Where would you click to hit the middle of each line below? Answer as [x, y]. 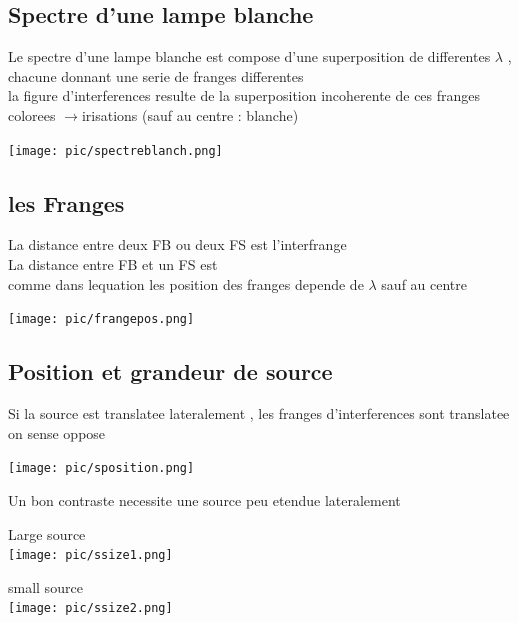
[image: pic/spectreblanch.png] [115, 150]
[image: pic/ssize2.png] [90, 608]
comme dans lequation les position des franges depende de [186, 283]
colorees [32, 114]
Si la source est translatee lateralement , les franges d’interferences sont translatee [259, 413]
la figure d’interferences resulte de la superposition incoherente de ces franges [244, 95]
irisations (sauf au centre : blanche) [190, 114]
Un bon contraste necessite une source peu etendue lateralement [204, 499]
